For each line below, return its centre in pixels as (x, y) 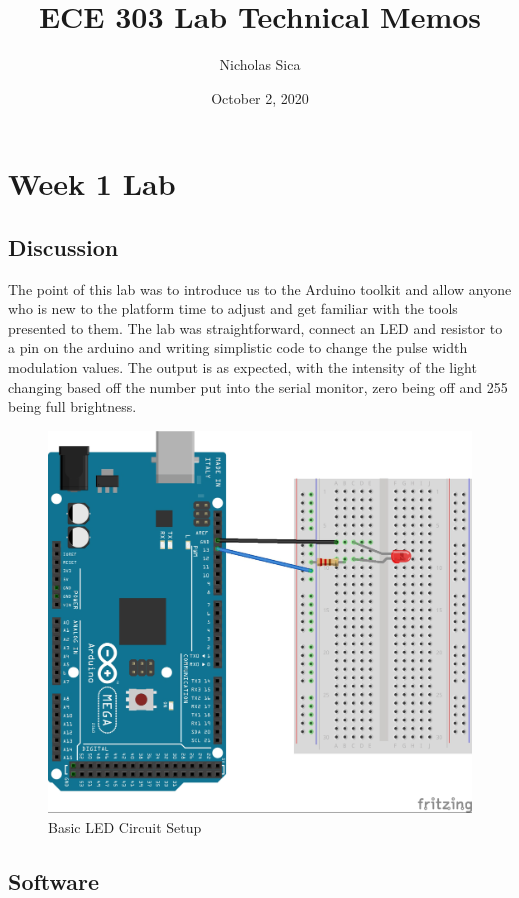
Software (54, 880)
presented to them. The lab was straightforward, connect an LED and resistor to (255, 327)
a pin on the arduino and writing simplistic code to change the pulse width (238, 347)
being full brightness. (72, 406)
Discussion (63, 246)
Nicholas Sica (260, 64)
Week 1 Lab (92, 183)
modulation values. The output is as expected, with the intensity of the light (242, 367)
